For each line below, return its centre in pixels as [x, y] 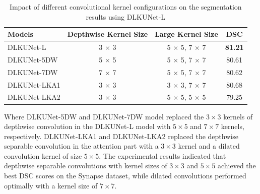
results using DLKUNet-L [126, 16]
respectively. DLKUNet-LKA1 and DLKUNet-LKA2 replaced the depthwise [121, 136]
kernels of [238, 116]
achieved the [237, 166]
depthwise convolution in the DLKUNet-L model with [87, 126]
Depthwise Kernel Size [108, 34]
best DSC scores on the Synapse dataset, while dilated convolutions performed [125, 176]
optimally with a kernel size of [51, 185]
